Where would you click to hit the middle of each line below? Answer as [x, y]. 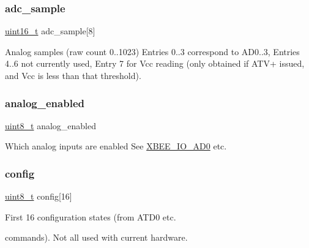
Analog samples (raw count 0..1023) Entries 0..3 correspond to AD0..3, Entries [152, 51]
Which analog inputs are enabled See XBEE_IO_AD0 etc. [116, 146]
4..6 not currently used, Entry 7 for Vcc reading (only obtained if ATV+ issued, [155, 63]
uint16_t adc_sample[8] [50, 31]
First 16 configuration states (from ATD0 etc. [91, 216]
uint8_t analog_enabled [50, 125]
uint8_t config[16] [39, 196]
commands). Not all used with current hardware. [96, 237]
